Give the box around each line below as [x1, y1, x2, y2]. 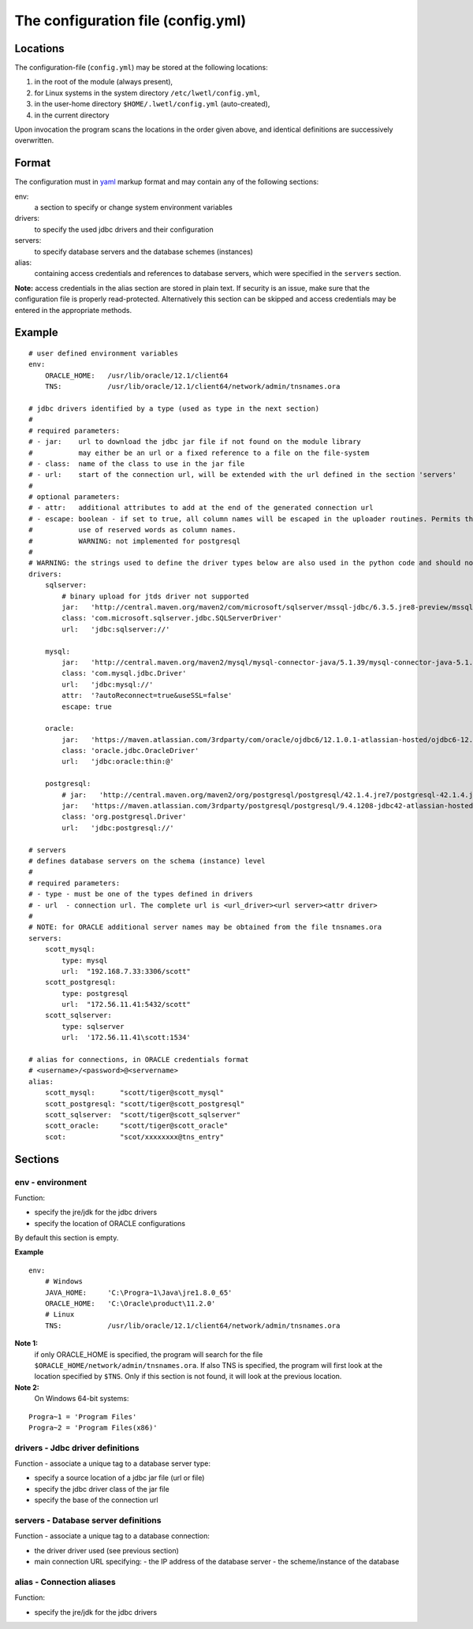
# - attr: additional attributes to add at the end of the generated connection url [28, 503, 374, 513]
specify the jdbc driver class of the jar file [34, 1484, 169, 1493]
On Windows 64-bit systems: [34, 1394, 129, 1403]
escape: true [61, 702, 112, 711]
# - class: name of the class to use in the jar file [28, 459, 245, 468]
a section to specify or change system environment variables [34, 203, 233, 212]
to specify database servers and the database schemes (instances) [34, 247, 254, 256]
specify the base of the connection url [34, 1495, 158, 1505]
